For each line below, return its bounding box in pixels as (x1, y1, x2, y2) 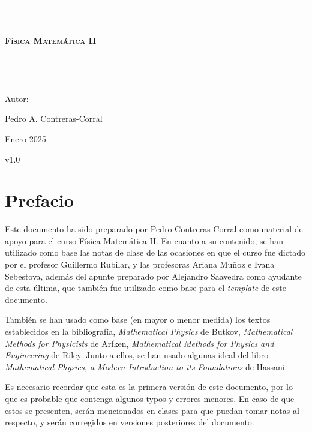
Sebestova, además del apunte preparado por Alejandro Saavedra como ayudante (5, 269, 302, 282)
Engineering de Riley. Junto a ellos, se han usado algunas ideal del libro (5, 349, 269, 361)
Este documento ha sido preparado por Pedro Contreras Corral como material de (5, 223, 303, 235)
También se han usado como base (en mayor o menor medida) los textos (5, 313, 271, 326)
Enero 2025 (5, 132, 46, 145)
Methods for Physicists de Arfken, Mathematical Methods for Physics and (5, 337, 274, 349)
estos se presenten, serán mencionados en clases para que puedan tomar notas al (5, 404, 299, 416)
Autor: (5, 92, 29, 104)
